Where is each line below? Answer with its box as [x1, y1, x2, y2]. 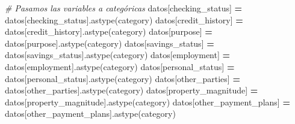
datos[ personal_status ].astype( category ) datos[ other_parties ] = [5, 72, 240, 84]
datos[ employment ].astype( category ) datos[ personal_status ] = [5, 60, 235, 72]
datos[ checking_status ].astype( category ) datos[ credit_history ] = [5, 13, 243, 26]
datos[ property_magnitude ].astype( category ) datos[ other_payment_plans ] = [5, 95, 290, 108]
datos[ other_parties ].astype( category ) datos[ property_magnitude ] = [5, 84, 258, 96]
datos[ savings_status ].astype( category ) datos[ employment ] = [5, 49, 231, 61]
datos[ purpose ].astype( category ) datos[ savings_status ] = [5, 37, 214, 49]
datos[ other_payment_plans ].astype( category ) [5, 107, 176, 120]
